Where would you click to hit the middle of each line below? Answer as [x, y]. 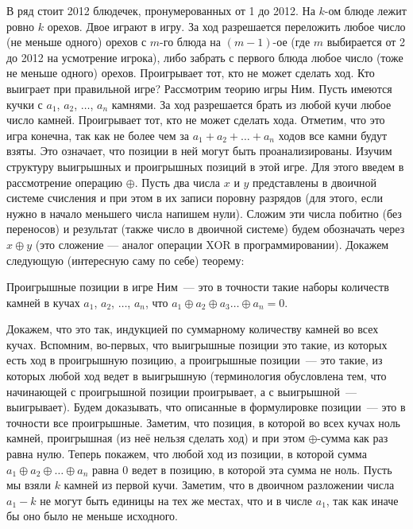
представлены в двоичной [315, 182]
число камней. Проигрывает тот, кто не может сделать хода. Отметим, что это [196, 120]
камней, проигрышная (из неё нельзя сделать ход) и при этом [156, 438]
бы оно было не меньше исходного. [92, 516]
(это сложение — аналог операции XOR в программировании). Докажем [212, 244]
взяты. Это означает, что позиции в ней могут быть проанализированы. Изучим [199, 151]
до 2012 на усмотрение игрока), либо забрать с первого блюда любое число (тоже [205, 57]
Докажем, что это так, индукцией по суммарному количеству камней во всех [193, 329]
